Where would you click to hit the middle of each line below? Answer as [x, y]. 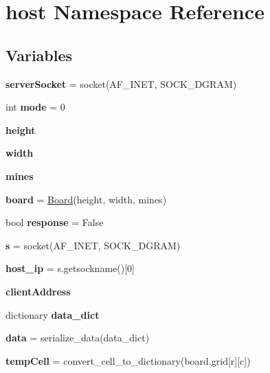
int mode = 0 [35, 107]
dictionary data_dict [53, 314]
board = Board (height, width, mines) [86, 199]
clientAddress [38, 291]
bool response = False [55, 222]
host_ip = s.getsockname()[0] [70, 268]
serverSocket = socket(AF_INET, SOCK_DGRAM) [121, 83]
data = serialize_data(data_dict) [78, 338]
